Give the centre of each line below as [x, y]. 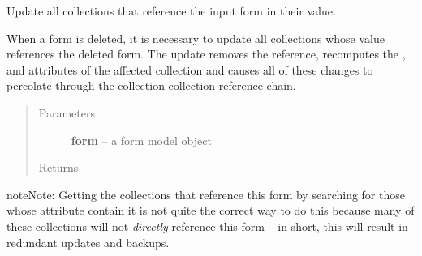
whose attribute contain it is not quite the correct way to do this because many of [211, 210]
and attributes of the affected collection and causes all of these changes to [190, 69]
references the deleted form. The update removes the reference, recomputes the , [206, 54]
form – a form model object [141, 140]
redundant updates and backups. [88, 242]
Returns [58, 167]
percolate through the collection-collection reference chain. [151, 85]
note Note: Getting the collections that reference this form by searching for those [206, 194]
